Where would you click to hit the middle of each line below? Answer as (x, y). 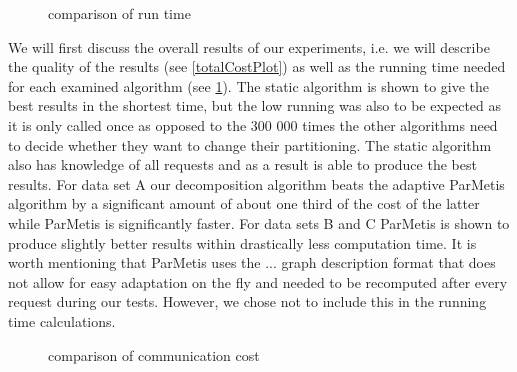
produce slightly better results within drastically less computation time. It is (242, 242)
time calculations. (62, 320)
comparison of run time (119, 13)
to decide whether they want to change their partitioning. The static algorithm (250, 144)
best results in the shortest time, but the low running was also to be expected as (255, 105)
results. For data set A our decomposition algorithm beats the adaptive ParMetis (256, 183)
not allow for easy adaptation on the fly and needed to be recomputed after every (258, 281)
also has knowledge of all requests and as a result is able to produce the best (242, 164)
